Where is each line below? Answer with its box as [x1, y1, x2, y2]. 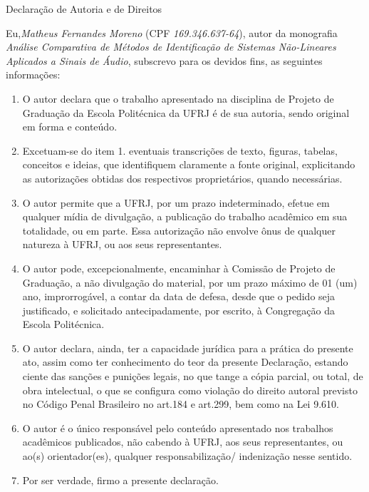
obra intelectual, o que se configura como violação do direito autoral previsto [22, 382, 358, 397]
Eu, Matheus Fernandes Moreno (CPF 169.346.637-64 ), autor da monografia [6, 25, 338, 40]
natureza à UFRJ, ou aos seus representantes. [22, 237, 222, 252]
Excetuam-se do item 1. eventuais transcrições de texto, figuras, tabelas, [22, 143, 338, 158]
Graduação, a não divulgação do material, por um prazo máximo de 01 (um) [22, 275, 358, 289]
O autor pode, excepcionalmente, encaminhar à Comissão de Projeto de [22, 260, 336, 275]
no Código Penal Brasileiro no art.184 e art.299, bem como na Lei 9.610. [22, 396, 339, 411]
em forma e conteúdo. [22, 119, 118, 134]
